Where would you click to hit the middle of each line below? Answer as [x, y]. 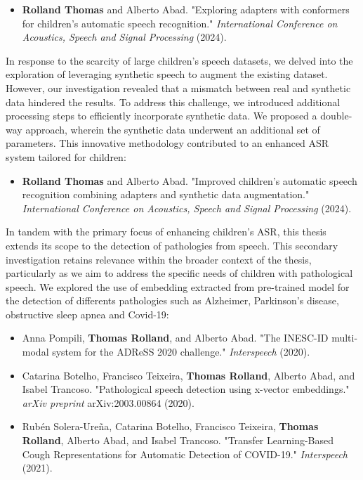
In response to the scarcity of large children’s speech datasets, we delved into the [179, 60]
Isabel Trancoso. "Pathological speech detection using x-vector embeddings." [186, 389]
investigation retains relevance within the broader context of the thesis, [159, 259]
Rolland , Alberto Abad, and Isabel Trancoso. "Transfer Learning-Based [178, 440]
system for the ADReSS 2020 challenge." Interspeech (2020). [181, 352]
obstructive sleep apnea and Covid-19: [87, 314]
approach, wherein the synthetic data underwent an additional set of [173, 129]
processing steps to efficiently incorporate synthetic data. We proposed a [161, 116]
